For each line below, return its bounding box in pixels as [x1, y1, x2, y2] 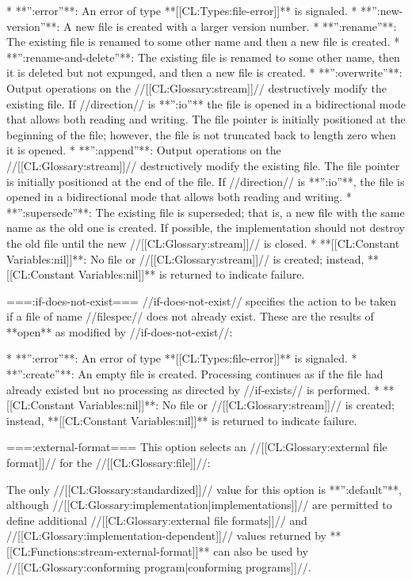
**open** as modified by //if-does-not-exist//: [6, 323, 233, 340]
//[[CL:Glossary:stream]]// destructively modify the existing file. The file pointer [6, 157, 400, 173]
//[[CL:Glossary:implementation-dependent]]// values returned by [6, 527, 326, 544]
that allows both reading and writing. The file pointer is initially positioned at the [6, 111, 406, 127]
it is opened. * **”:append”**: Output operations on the [6, 142, 281, 158]
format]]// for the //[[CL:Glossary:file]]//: [6, 454, 211, 471]
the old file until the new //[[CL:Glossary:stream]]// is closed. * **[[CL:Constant [6, 234, 400, 251]
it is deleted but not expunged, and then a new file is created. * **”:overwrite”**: [6, 64, 402, 81]
